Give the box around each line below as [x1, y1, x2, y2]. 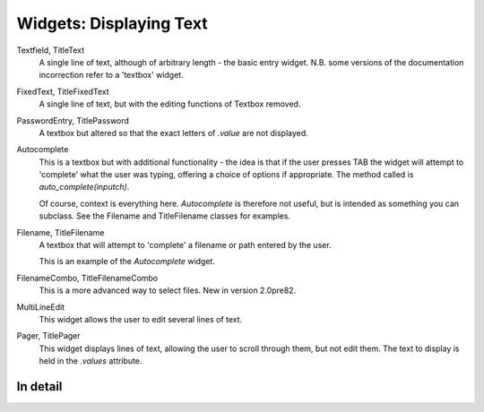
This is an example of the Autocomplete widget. [39, 256, 215, 267]
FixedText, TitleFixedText [16, 86, 109, 97]
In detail [16, 379, 63, 394]
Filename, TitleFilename [16, 227, 105, 237]
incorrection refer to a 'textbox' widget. [39, 70, 184, 81]
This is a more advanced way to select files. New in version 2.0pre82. [39, 285, 297, 296]
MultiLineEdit [16, 301, 65, 313]
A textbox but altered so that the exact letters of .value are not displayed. [39, 127, 308, 138]
